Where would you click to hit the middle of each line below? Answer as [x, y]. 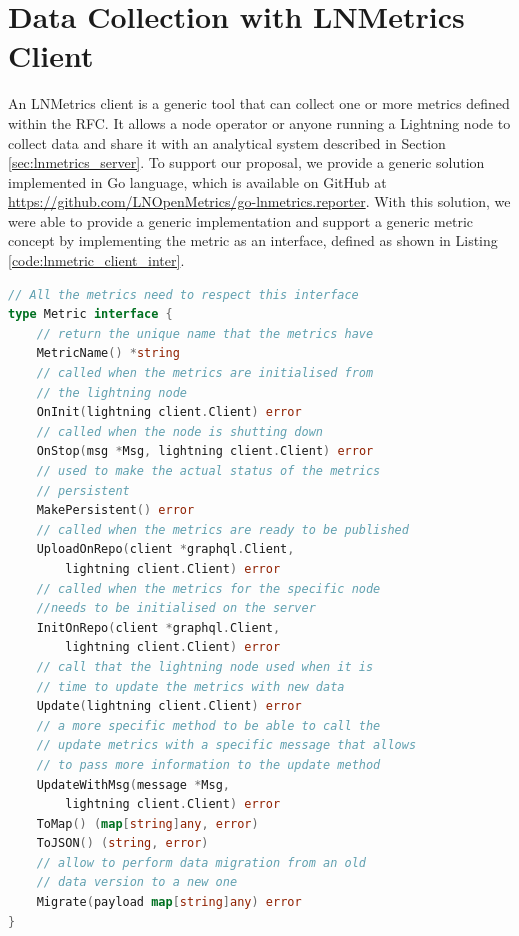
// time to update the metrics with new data [190, 686]
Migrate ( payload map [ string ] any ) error [169, 902]
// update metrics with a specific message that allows [226, 745]
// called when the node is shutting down [179, 431]
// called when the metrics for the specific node [208, 588]
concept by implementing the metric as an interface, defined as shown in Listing [253, 240]
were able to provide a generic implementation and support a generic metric [241, 220]
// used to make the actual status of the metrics [208, 471]
